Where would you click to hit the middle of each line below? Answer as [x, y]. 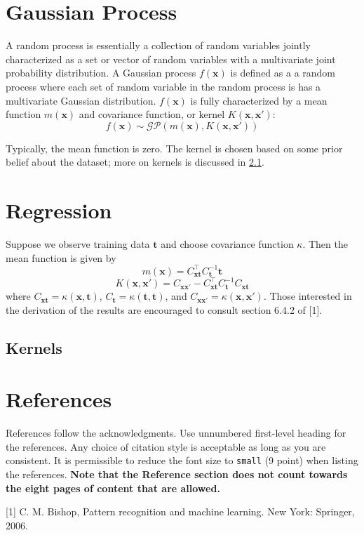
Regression [59, 210]
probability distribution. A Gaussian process [101, 73]
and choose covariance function [227, 244]
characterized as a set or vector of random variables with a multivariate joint [171, 59]
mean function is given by [61, 257]
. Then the [325, 244]
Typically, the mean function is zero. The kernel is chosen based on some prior [174, 148]
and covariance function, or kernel [152, 114]
